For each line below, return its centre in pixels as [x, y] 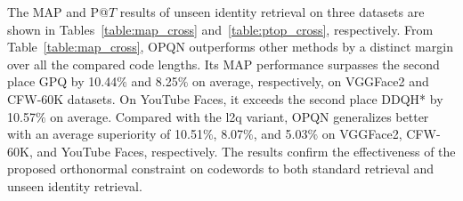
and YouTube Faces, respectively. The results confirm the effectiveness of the [246, 151]
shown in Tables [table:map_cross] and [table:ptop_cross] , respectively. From [220, 29]
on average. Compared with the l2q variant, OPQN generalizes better [240, 116]
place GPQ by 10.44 [62, 81]
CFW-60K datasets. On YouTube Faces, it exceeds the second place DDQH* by [225, 98]
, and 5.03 [280, 134]
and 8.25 [154, 81]
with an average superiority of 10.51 [105, 134]
